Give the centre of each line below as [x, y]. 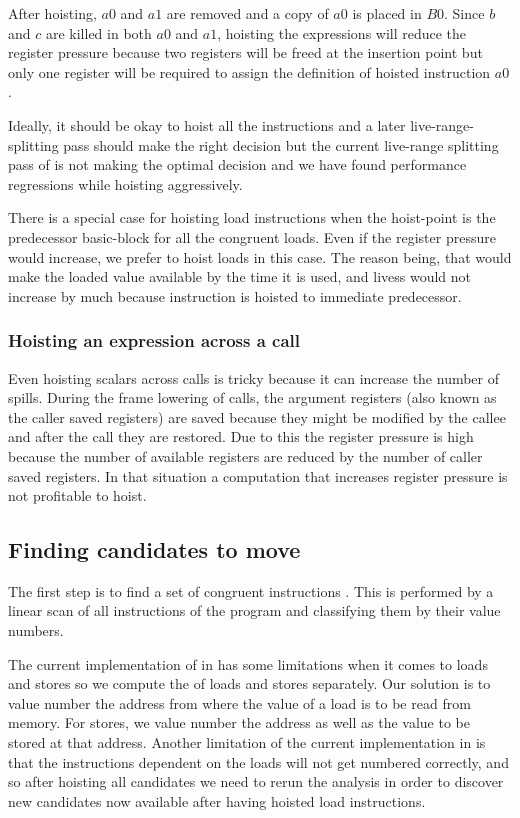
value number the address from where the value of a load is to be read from [239, 702]
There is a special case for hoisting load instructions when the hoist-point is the [252, 217]
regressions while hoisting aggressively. [125, 183]
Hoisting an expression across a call [154, 340]
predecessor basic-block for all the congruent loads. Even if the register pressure [252, 236]
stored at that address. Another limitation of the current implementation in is [247, 742]
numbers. [36, 630]
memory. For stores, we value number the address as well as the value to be [239, 722]
